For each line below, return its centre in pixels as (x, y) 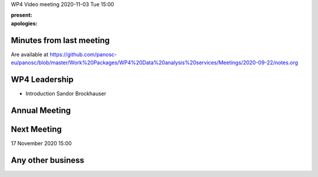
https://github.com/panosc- (83, 54)
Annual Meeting (41, 110)
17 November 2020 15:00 (41, 143)
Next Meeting (36, 129)
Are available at (30, 54)
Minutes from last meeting (60, 40)
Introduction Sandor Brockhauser (66, 93)
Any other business (48, 160)
